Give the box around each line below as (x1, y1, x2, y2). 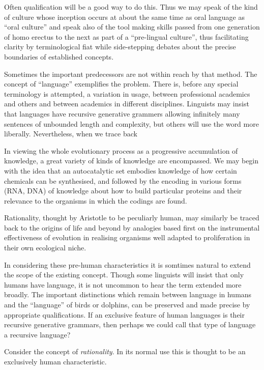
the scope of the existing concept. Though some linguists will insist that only (4, 269, 244, 280)
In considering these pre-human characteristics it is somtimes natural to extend (4, 259, 251, 270)
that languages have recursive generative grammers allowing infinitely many (4, 108, 240, 119)
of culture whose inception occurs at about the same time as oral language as (4, 11, 245, 22)
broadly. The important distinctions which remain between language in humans (4, 289, 252, 300)
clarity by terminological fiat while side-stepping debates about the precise (4, 41, 236, 52)
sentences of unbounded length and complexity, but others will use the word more (4, 118, 259, 129)
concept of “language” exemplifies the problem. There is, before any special (4, 78, 239, 89)
